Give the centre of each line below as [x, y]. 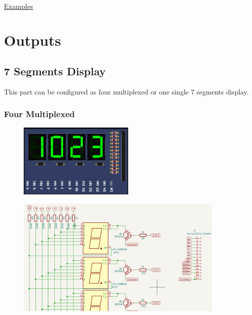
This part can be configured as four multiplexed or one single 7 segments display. [126, 92]
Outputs [33, 40]
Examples [18, 6]
